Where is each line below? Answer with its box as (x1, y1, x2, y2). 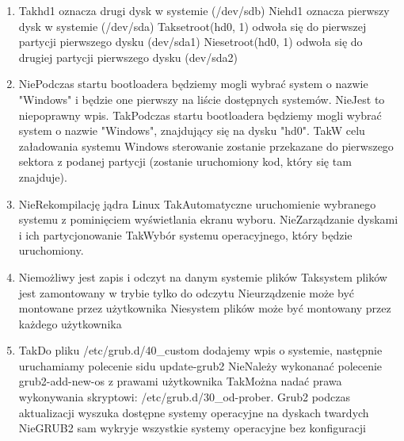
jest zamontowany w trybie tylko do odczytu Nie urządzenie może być (18, 284, 355, 301)
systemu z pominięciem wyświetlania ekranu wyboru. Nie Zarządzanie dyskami (18, 211, 398, 228)
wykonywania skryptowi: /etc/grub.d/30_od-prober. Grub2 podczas (18, 389, 350, 405)
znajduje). (18, 168, 67, 185)
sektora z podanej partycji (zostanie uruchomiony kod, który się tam (18, 153, 352, 170)
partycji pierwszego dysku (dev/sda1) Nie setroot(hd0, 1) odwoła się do (18, 33, 363, 50)
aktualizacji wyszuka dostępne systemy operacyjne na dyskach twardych (18, 404, 369, 420)
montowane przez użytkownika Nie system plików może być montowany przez (18, 300, 391, 316)
